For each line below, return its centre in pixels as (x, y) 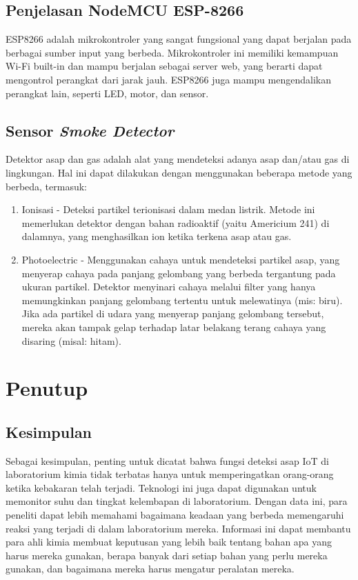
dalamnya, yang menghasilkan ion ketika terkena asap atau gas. (157, 236)
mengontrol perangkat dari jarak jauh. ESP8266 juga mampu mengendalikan (168, 79)
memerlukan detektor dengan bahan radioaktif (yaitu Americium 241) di (176, 222)
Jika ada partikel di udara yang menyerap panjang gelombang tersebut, (173, 313)
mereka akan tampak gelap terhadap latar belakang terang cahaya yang (174, 327)
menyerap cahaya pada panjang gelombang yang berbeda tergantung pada (179, 273)
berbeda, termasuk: (47, 186)
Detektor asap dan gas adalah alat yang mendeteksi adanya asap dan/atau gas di (178, 159)
